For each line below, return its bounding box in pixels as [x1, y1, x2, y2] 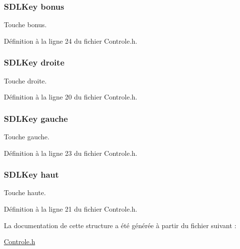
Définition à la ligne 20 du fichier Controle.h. [4, 92, 137, 102]
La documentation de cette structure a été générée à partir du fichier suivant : [4, 220, 237, 230]
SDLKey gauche [4, 112, 68, 124]
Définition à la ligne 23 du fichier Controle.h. [4, 148, 137, 158]
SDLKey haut [4, 168, 59, 181]
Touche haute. [4, 187, 46, 198]
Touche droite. [4, 75, 47, 85]
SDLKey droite [4, 56, 65, 68]
